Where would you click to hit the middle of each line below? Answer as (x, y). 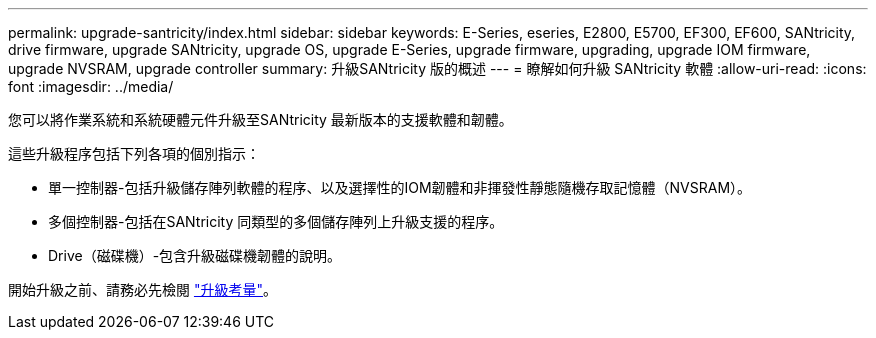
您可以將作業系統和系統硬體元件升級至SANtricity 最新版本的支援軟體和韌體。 (260, 119)
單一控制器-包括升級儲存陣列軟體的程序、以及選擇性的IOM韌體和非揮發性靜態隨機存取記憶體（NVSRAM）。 (400, 187)
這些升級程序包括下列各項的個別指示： (134, 153)
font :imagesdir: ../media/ (91, 86)
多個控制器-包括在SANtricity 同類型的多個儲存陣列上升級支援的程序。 (276, 221)
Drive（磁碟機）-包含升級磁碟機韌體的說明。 (195, 255)
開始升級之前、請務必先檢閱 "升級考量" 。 (142, 289)
